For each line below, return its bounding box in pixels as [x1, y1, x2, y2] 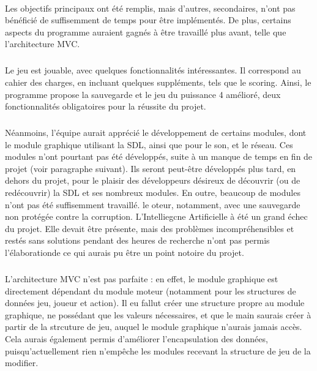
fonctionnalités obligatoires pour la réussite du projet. [5, 100, 206, 113]
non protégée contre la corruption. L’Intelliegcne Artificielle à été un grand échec [5, 210, 308, 223]
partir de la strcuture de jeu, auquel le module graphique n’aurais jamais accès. [5, 320, 302, 333]
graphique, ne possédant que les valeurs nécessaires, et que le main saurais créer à [5, 308, 311, 321]
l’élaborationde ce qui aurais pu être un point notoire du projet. [5, 246, 244, 259]
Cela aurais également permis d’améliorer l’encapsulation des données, [5, 332, 268, 345]
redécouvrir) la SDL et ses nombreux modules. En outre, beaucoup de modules [5, 186, 300, 199]
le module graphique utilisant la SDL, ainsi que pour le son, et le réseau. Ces [5, 138, 293, 151]
